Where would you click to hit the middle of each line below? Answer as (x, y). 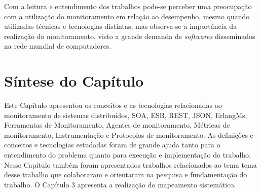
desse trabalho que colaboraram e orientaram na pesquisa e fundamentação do (126, 175)
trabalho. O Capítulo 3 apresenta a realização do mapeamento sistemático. (120, 184)
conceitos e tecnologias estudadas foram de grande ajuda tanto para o (112, 145)
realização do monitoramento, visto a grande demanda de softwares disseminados (130, 36)
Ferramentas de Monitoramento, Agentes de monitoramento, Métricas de (117, 125)
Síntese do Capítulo (74, 81)
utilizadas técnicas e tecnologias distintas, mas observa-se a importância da (121, 26)
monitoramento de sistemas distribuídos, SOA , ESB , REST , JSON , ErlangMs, (126, 115)
